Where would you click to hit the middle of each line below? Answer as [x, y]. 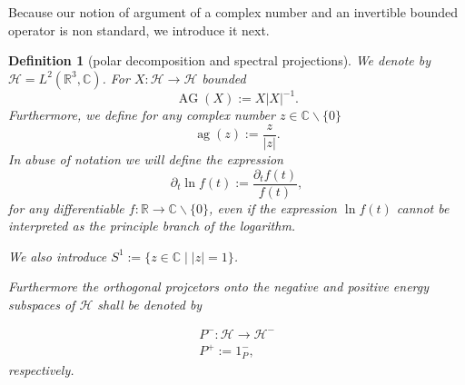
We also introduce [58, 256]
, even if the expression [273, 207]
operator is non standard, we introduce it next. [139, 30]
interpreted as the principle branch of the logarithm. [152, 226]
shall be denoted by [150, 304]
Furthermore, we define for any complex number [142, 115]
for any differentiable [66, 207]
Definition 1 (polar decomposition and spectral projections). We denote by [219, 60]
